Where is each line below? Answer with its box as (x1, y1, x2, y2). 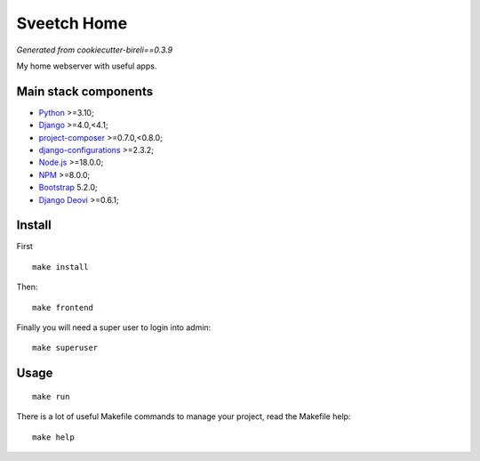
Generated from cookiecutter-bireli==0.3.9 (16, 44, 173, 55)
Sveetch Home (16, 13, 128, 33)
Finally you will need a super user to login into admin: (16, 322, 212, 333)
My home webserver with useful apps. (16, 61, 157, 71)
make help (32, 432, 75, 442)
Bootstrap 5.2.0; (38, 182, 98, 193)
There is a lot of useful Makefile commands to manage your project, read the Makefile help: (16, 411, 351, 422)
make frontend (32, 303, 93, 312)
